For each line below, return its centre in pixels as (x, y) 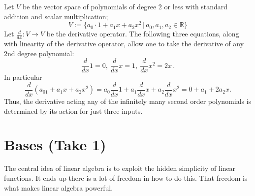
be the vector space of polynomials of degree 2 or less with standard (125, 6)
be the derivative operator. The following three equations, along (143, 34)
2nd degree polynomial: (39, 53)
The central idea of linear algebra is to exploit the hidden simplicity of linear (120, 168)
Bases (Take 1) (55, 145)
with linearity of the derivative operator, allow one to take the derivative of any (124, 44)
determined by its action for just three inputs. (73, 111)
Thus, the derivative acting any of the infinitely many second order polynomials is (128, 101)
